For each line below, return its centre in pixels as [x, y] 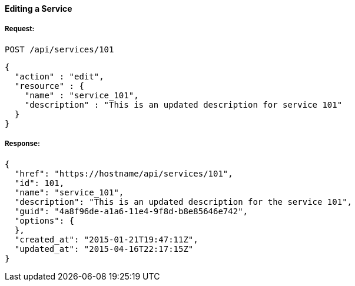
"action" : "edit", [59, 76]
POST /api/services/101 [59, 49]
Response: [22, 144]
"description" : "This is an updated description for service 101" [183, 104]
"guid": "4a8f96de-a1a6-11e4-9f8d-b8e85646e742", [131, 211]
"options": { [44, 220]
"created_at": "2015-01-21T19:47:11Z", [106, 239]
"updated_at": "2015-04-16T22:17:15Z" [104, 249]
